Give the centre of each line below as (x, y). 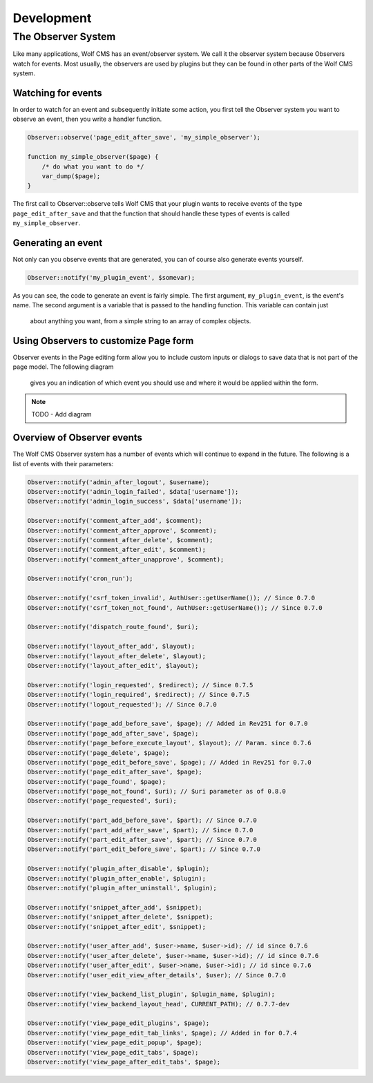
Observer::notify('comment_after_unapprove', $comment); (126, 559)
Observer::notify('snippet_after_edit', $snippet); (117, 927)
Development (52, 18)
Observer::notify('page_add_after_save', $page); (113, 733)
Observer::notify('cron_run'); (80, 579)
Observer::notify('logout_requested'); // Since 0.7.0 (122, 704)
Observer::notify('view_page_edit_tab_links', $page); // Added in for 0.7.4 (162, 1033)
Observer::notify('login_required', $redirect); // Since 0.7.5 (138, 695)
